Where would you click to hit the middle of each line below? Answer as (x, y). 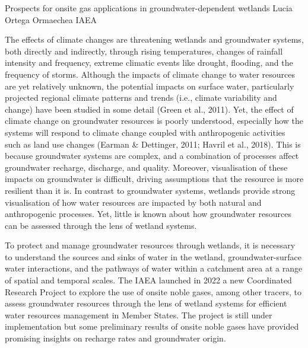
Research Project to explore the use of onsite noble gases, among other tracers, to (153, 291)
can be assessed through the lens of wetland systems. (101, 225)
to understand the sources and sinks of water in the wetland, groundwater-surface (153, 256)
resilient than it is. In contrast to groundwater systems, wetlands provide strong (150, 190)
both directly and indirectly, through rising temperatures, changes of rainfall (144, 51)
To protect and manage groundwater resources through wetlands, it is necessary (150, 245)
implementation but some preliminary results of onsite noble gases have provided (152, 326)
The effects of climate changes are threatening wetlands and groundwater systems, (154, 39)
